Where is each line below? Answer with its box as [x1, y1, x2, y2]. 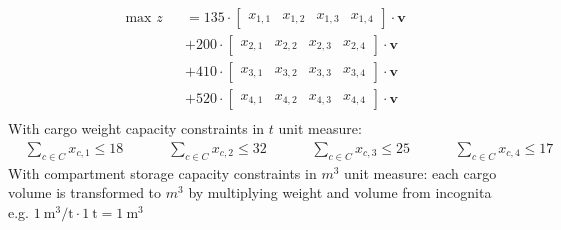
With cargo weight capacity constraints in [8, 118, 265, 139]
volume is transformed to [8, 182, 162, 203]
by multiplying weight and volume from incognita [188, 182, 492, 203]
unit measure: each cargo [344, 162, 497, 183]
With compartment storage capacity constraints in [8, 162, 317, 183]
